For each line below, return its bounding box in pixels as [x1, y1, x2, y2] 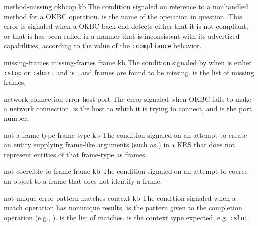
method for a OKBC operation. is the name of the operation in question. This [4, 11, 242, 21]
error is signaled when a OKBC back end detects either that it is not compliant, [4, 21, 248, 31]
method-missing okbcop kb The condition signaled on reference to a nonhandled [4, 1, 248, 11]
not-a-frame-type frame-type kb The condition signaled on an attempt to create [4, 129, 247, 140]
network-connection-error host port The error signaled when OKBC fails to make [4, 93, 251, 104]
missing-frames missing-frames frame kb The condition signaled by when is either [4, 57, 252, 68]
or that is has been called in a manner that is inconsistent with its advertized [4, 30, 240, 41]
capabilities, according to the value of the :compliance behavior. [4, 40, 202, 51]
